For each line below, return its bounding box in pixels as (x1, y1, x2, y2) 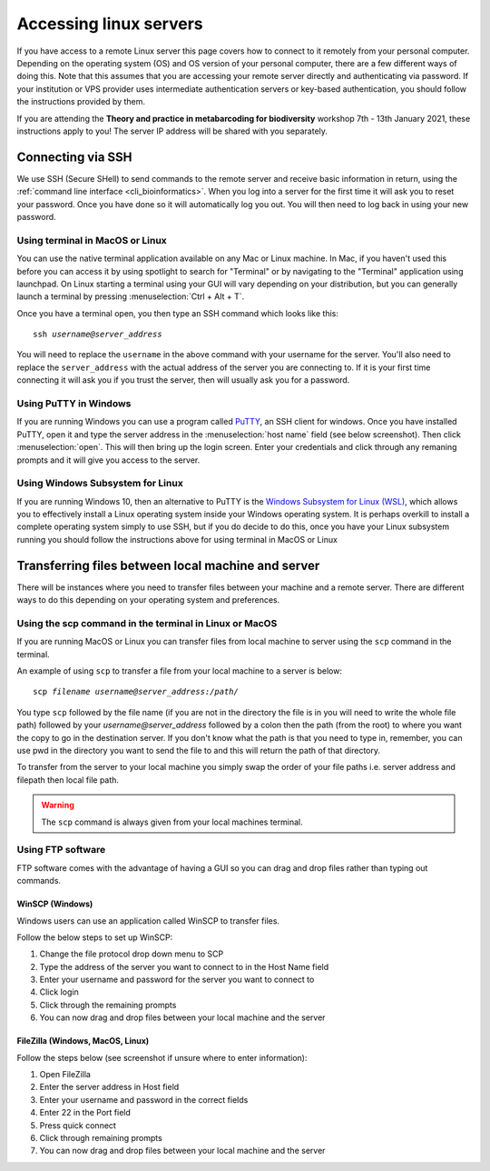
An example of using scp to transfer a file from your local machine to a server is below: (16, 666, 342, 676)
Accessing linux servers (16, 14, 203, 34)
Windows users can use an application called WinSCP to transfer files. (16, 915, 280, 926)
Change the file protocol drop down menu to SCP (39, 948, 224, 959)
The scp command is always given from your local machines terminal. (41, 816, 303, 827)
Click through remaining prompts (39, 1132, 162, 1143)
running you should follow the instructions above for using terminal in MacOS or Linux (16, 534, 338, 545)
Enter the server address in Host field (39, 1082, 180, 1093)
